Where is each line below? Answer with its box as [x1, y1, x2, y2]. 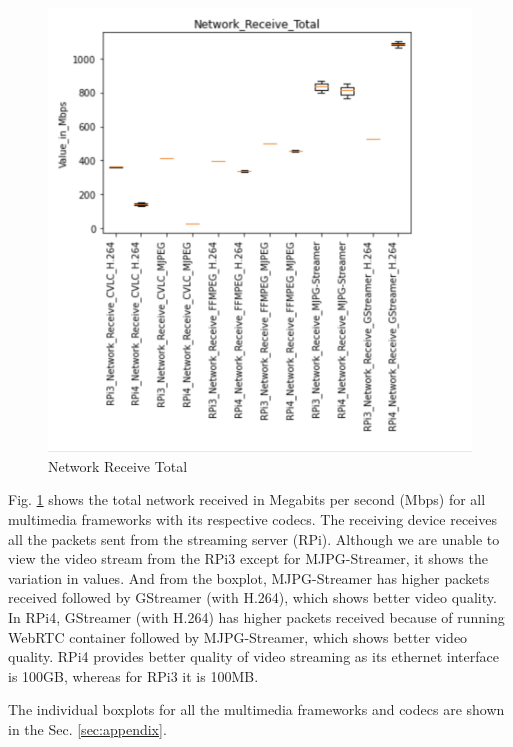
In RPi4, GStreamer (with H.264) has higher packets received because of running [8, 607, 505, 628]
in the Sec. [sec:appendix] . [8, 718, 167, 739]
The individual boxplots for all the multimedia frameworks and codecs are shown [8, 699, 505, 720]
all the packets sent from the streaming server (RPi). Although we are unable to [8, 528, 500, 549]
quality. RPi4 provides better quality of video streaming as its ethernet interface [8, 646, 499, 667]
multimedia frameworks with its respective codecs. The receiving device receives [8, 509, 497, 530]
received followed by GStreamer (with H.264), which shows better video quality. [8, 587, 497, 608]
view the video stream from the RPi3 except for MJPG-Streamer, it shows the [8, 548, 488, 569]
